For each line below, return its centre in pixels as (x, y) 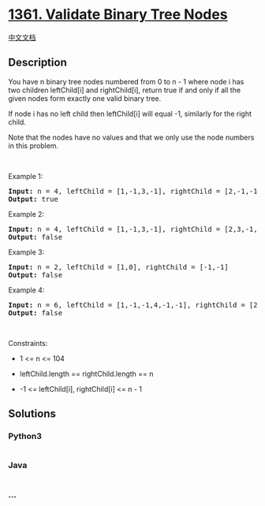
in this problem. (34, 145)
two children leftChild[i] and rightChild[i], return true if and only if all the (125, 90)
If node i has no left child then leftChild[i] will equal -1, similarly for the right (130, 113)
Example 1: (26, 176)
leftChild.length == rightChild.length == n (86, 374)
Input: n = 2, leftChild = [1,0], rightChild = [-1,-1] (118, 267)
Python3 (25, 437)
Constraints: (28, 343)
